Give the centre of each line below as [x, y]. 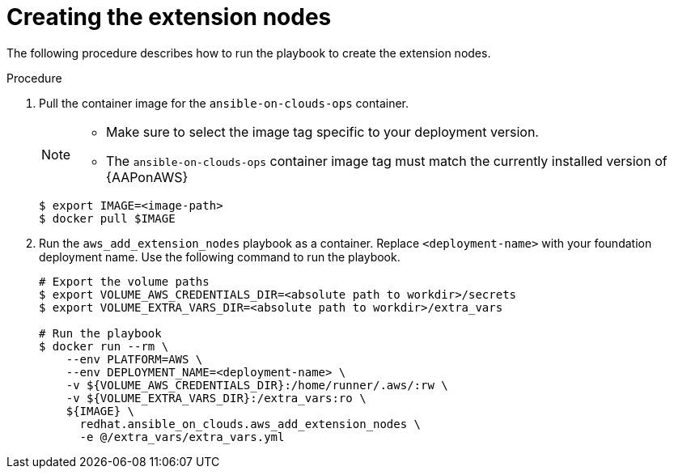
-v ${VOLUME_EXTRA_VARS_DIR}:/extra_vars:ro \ [216, 398]
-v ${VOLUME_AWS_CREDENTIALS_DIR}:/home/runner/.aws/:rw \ [257, 385]
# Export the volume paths [124, 281]
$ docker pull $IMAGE [107, 218]
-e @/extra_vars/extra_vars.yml [182, 437]
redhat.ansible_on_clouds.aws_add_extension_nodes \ [250, 424]
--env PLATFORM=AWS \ [134, 359]
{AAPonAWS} [147, 177]
